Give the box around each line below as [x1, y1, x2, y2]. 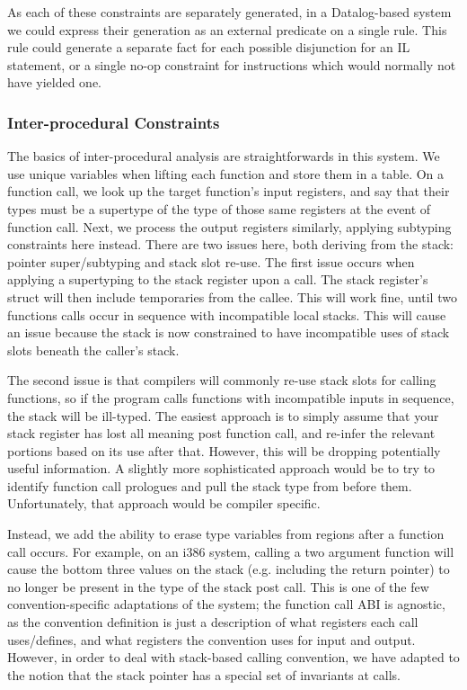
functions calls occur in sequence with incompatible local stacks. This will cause [7, 305, 446, 324]
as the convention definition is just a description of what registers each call [7, 613, 419, 632]
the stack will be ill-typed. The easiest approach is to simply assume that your [7, 406, 439, 425]
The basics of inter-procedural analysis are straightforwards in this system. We [7, 147, 440, 166]
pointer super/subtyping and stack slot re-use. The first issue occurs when [7, 252, 415, 271]
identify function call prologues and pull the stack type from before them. [7, 476, 412, 495]
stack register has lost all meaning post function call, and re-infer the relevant [7, 424, 436, 443]
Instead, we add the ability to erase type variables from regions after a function [7, 524, 445, 543]
